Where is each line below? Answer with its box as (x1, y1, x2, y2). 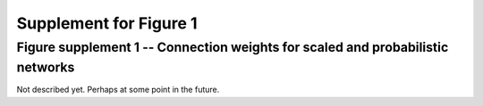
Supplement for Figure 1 (16, 13, 198, 33)
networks (16, 59, 75, 76)
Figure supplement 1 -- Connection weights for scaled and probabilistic (16, 39, 449, 55)
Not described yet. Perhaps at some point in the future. (16, 85, 220, 95)
